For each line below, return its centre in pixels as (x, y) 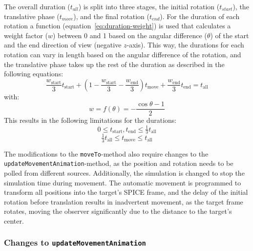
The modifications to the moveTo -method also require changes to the (106, 153)
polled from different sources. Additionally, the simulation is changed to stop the (124, 173)
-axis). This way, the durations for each (185, 45)
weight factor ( (26, 35)
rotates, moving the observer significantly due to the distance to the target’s (118, 211)
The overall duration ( (37, 6)
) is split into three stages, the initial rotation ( (149, 6)
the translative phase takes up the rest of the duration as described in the (114, 64)
